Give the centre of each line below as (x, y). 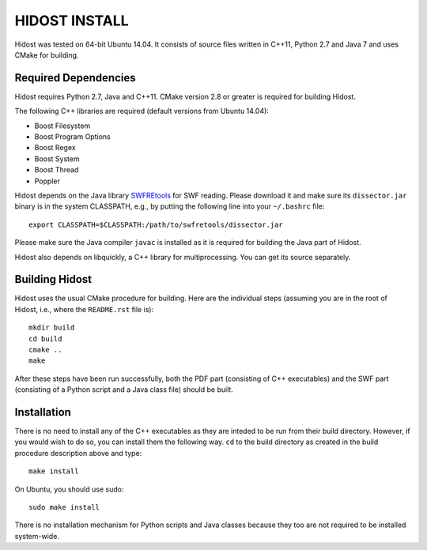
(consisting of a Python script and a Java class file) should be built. (124, 390)
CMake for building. (47, 55)
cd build (45, 339)
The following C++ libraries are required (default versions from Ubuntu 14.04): (142, 111)
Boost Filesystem (62, 126)
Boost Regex (55, 148)
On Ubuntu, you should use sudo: (69, 489)
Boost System (57, 159)
